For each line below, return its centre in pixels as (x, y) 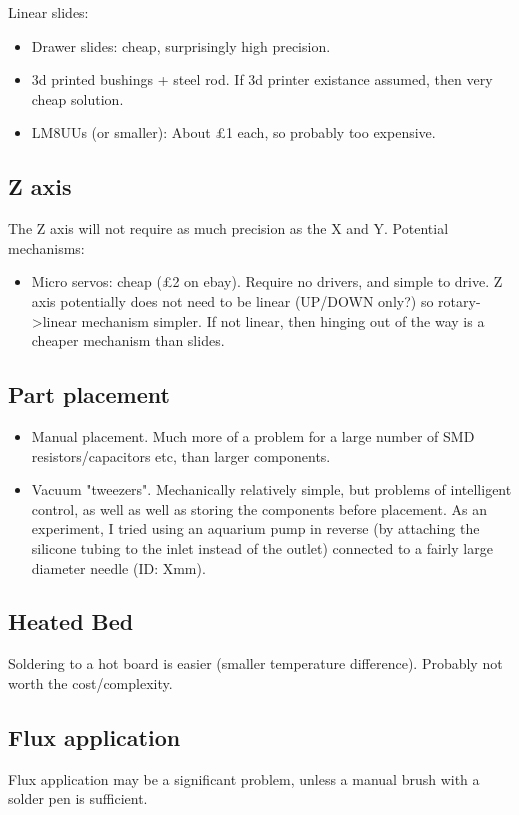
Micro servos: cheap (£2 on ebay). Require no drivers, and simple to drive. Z (267, 281)
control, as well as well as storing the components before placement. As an (259, 508)
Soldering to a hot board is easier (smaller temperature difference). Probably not (255, 663)
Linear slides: (48, 12)
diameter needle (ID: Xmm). (118, 567)
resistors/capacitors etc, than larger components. (181, 455)
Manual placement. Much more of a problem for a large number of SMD (253, 435)
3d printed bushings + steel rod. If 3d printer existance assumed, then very (262, 79)
